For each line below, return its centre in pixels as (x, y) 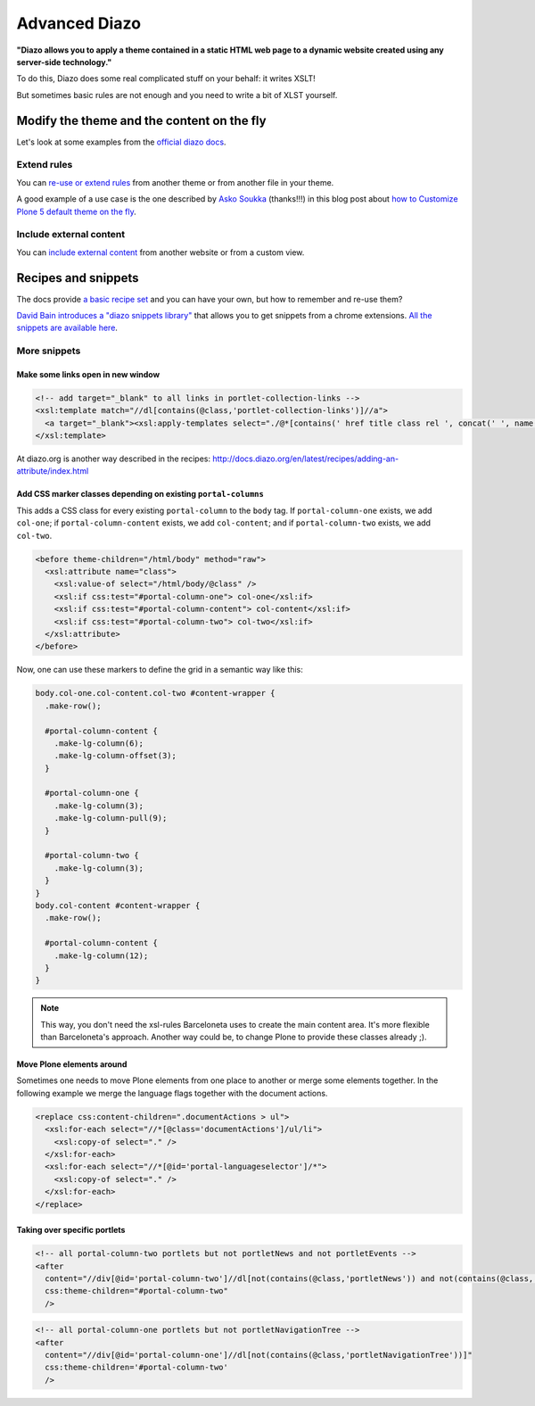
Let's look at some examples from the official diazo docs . (121, 142)
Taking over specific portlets (71, 1230)
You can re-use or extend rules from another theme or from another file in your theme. (175, 182)
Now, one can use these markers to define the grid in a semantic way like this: (160, 670)
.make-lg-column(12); (101, 955)
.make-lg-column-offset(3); (115, 756)
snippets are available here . (67, 328)
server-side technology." (64, 62)
